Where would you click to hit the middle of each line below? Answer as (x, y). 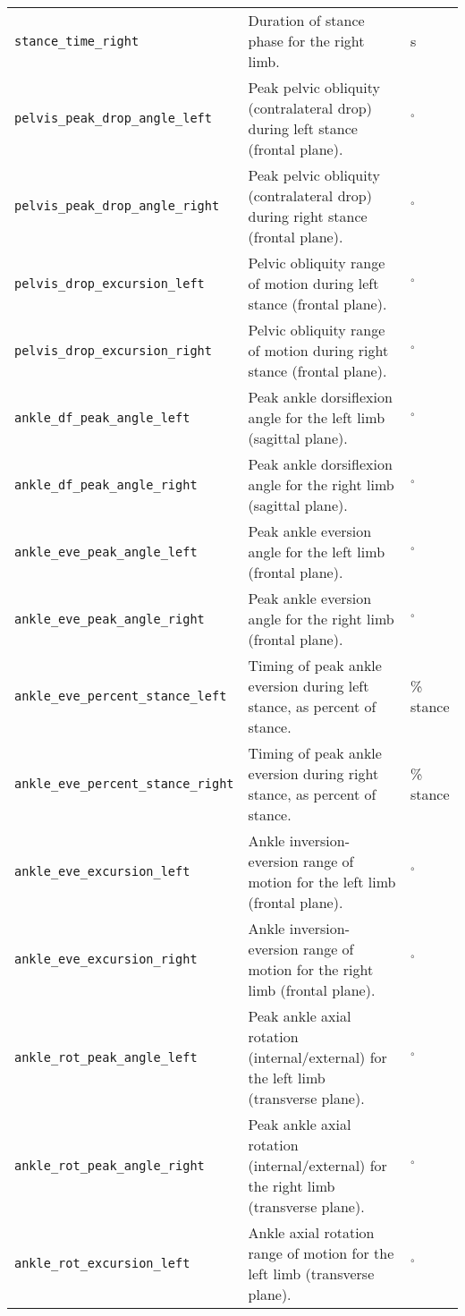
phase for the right (306, 41)
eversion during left (309, 686)
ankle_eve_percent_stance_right (124, 784)
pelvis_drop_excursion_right (113, 350)
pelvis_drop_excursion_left (110, 283)
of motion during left (313, 283)
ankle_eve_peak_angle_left (106, 552)
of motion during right (318, 350)
